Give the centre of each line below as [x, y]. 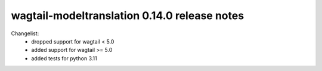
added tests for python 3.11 [64, 58]
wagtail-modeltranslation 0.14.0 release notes [128, 16]
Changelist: [25, 33]
